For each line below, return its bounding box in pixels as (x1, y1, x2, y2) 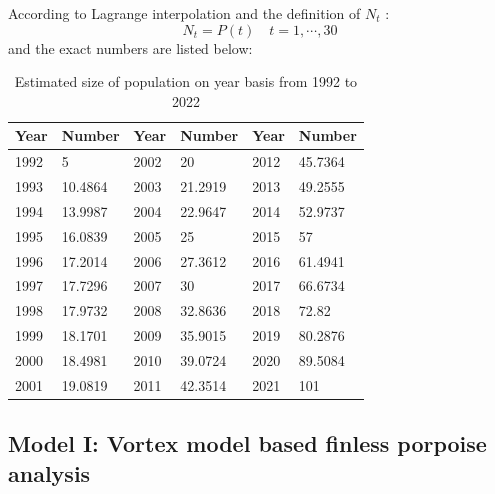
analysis (8, 457, 91, 488)
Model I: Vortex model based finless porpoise (8, 428, 487, 459)
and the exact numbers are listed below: (8, 37, 253, 58)
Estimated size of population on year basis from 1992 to (14, 71, 358, 92)
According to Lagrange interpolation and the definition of (8, 3, 361, 23)
